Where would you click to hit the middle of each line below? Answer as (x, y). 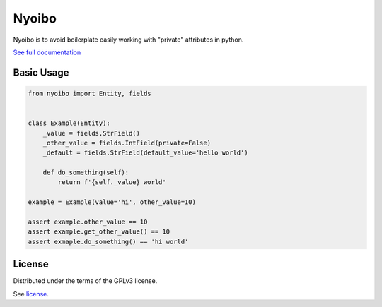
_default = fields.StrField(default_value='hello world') (145, 153)
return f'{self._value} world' (112, 182)
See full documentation (47, 52)
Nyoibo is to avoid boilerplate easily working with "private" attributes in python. (128, 40)
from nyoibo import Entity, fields (89, 93)
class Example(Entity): (69, 123)
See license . (31, 294)
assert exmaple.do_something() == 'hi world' (108, 241)
